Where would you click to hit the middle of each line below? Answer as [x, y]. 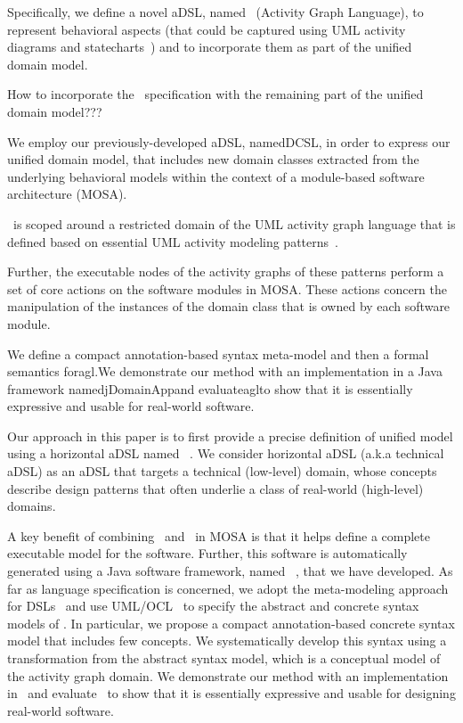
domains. [32, 506]
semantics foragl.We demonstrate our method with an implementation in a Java [225, 371]
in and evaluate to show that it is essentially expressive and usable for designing [231, 693]
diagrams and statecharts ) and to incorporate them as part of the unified [210, 47]
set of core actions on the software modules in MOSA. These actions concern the [227, 288]
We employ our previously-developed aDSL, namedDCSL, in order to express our [229, 141]
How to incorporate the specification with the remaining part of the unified [215, 94]
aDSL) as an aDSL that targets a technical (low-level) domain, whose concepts [222, 471]
